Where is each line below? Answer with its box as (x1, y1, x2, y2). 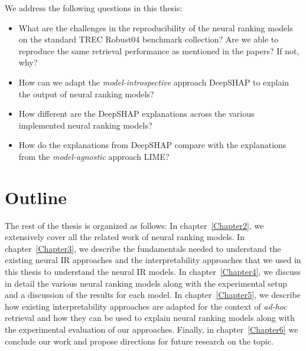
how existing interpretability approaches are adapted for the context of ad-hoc (5, 300, 287, 312)
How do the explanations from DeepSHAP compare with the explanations (18, 139, 287, 151)
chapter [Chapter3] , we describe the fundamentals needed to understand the (5, 242, 281, 254)
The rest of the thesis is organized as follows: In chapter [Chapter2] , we (5, 219, 264, 231)
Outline (5, 185, 67, 209)
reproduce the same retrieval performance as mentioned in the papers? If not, (18, 44, 300, 57)
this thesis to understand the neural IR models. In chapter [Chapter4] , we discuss (5, 265, 301, 278)
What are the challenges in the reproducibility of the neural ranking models (18, 21, 293, 34)
